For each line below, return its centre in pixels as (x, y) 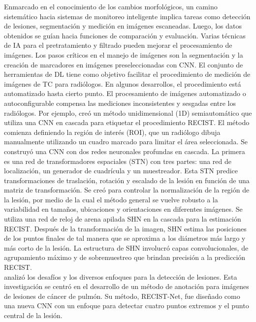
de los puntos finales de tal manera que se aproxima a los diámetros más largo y (125, 238)
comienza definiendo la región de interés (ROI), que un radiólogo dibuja (112, 132)
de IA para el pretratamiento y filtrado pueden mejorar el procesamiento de (118, 45)
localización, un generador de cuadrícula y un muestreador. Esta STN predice (121, 171)
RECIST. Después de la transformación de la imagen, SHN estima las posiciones (125, 228)
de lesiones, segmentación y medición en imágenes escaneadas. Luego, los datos (123, 26)
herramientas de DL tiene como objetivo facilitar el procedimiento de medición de (127, 74)
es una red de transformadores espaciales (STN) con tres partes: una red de (118, 161)
